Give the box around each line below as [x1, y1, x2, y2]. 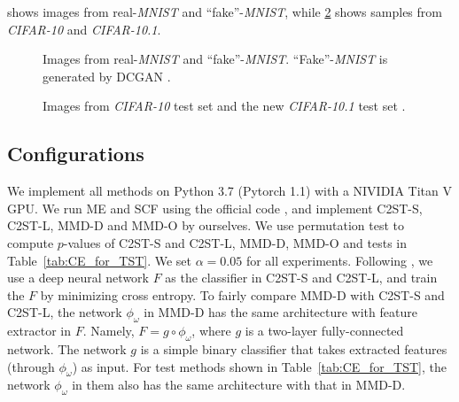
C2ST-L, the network [7, 303, 122, 321]
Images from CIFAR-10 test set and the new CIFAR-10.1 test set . [43, 97, 406, 115]
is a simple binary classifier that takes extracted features [140, 339, 447, 358]
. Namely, [82, 321, 135, 340]
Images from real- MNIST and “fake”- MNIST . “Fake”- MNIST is [43, 50, 388, 68]
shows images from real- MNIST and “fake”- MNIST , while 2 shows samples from [7, 3, 442, 20]
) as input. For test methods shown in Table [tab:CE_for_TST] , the [72, 357, 447, 375]
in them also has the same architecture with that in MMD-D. [72, 375, 406, 394]
